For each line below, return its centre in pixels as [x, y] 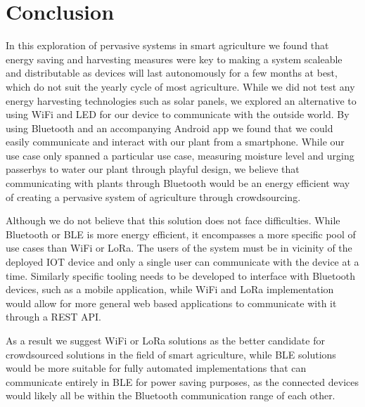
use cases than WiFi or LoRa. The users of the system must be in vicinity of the [179, 248]
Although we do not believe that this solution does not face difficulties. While [173, 220]
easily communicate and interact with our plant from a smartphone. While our [175, 142]
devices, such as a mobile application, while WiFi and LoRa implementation [170, 289]
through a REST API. [53, 317]
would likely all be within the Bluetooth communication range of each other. [171, 395]
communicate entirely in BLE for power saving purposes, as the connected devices [182, 381]
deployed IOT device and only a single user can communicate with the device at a [182, 262]
